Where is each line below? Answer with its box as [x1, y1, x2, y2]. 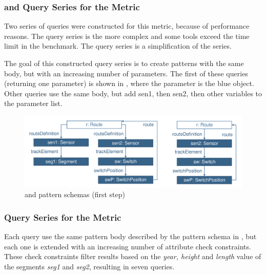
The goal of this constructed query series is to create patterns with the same [4, 58, 244, 68]
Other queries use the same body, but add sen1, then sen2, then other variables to [4, 88, 262, 98]
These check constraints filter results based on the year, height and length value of [4, 251, 261, 262]
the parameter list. [4, 98, 63, 109]
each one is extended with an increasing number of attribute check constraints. [4, 241, 251, 251]
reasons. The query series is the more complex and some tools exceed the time [4, 30, 250, 41]
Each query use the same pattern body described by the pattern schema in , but [4, 230, 257, 241]
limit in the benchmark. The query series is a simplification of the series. [4, 40, 232, 51]
